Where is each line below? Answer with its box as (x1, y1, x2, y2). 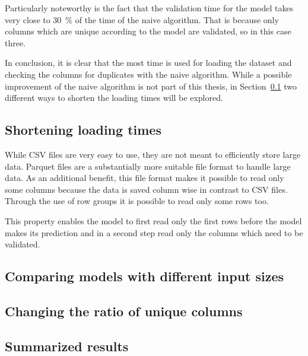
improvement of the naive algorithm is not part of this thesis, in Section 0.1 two (5, 80, 297, 92)
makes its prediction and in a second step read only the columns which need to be (5, 226, 303, 239)
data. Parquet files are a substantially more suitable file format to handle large (5, 160, 291, 172)
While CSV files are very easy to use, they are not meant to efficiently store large (5, 148, 301, 160)
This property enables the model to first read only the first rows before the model (5, 214, 302, 227)
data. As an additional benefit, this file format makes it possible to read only (5, 171, 284, 184)
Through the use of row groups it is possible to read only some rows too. (5, 195, 269, 207)
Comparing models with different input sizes (5, 267, 284, 285)
